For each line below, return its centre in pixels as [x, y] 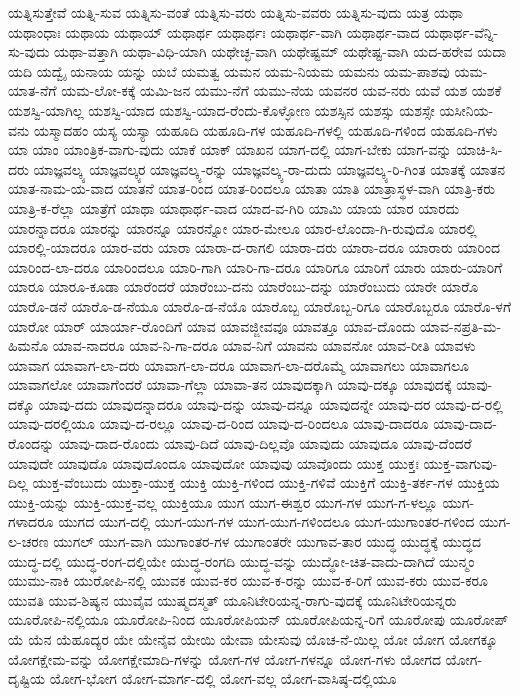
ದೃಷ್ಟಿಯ [27, 678]
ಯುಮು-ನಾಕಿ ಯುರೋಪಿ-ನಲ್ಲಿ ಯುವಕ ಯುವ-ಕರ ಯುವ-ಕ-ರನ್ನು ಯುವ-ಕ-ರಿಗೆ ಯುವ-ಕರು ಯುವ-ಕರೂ [248, 580]
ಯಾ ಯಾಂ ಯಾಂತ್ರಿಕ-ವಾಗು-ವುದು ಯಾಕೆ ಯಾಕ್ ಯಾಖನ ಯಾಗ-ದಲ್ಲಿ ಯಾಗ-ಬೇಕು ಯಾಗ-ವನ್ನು [230, 149]
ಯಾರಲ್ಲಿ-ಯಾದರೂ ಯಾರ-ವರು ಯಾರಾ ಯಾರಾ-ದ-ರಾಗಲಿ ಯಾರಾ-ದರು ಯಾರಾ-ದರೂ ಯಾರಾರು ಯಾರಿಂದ [254, 247]
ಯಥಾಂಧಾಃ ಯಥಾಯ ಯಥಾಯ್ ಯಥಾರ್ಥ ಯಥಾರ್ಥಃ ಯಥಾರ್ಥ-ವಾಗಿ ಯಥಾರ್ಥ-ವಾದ [214, 31]
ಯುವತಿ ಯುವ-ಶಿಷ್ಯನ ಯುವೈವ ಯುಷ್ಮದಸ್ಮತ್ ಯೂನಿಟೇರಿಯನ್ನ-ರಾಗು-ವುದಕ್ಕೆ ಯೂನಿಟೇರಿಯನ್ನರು [232, 599]
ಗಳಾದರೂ [31, 521]
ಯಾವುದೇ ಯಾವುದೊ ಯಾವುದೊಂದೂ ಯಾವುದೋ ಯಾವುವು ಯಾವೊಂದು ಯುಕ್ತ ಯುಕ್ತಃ [213, 462]
